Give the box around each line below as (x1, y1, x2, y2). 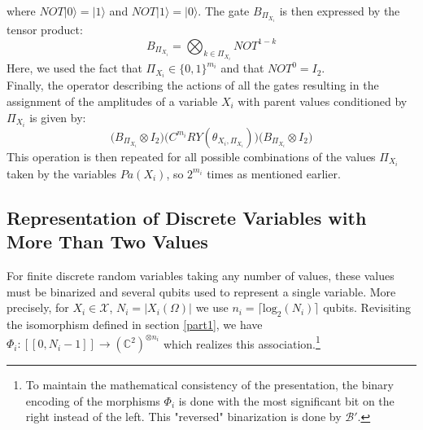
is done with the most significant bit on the (178, 392, 395, 409)
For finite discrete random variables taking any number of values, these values (7, 267, 395, 283)
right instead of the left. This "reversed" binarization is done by (25, 408, 342, 425)
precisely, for (7, 299, 69, 316)
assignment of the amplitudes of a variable (7, 93, 218, 110)
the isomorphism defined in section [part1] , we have (7, 315, 263, 332)
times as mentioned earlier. (207, 165, 341, 182)
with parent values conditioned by (238, 93, 408, 110)
